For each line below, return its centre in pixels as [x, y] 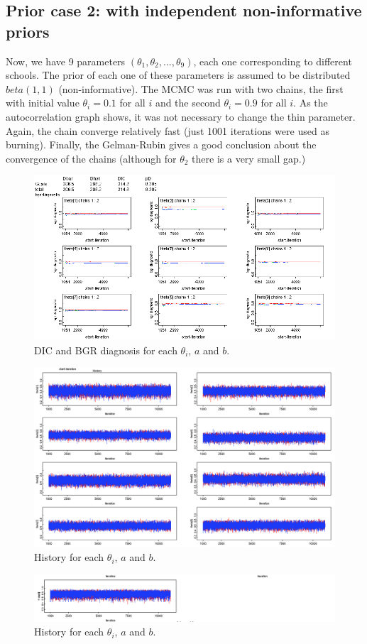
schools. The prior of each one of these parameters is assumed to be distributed [178, 75]
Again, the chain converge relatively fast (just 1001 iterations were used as [168, 130]
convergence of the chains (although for [91, 158]
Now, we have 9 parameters [66, 61]
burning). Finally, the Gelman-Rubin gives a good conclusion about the [161, 144]
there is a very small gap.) [249, 158]
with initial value [43, 103]
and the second [188, 103]
